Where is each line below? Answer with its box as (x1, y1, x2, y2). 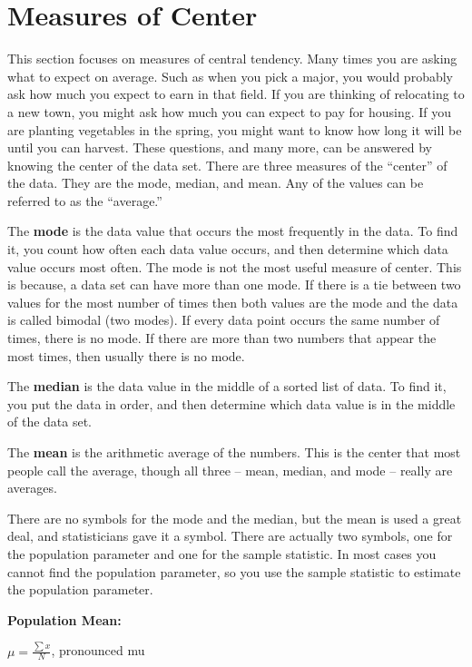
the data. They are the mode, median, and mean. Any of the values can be (7, 173, 424, 192)
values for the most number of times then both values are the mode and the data (7, 292, 458, 311)
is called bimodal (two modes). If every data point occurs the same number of (7, 310, 440, 329)
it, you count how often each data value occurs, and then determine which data (7, 240, 448, 259)
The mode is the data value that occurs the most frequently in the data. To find (7, 221, 458, 240)
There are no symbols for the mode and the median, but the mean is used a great (7, 508, 462, 527)
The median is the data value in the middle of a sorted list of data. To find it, (7, 377, 447, 396)
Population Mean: (7, 610, 122, 629)
